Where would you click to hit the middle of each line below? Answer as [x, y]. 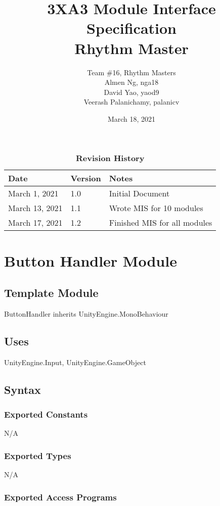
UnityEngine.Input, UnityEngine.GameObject [75, 362]
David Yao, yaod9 [131, 92]
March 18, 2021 [131, 118]
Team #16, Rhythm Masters [131, 72]
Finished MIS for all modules [161, 223]
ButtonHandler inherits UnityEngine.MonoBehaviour [86, 314]
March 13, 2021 [35, 208]
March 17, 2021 [35, 223]
